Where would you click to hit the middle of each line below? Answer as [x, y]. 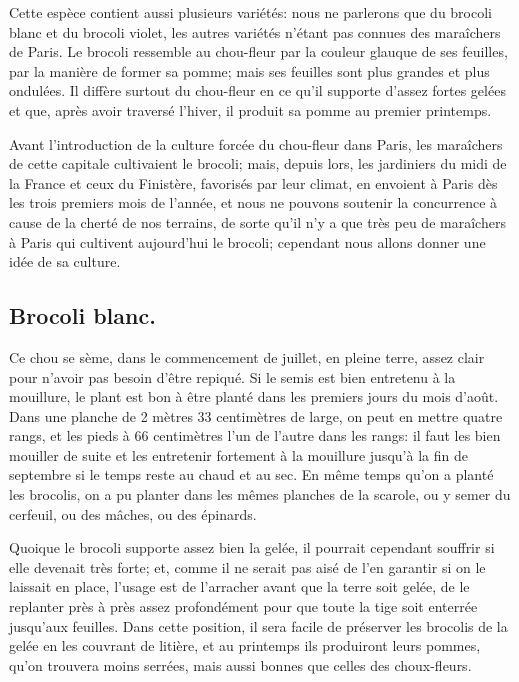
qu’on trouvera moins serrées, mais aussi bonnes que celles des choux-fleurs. [240, 664]
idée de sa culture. [65, 261]
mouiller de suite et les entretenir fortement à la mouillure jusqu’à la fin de [238, 454]
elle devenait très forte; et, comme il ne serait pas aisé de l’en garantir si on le [247, 566]
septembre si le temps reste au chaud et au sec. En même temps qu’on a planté [251, 474]
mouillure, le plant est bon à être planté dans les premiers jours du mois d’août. [254, 396]
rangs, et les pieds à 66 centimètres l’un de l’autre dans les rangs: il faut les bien [255, 435]
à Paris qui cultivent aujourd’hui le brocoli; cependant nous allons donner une [247, 241]
